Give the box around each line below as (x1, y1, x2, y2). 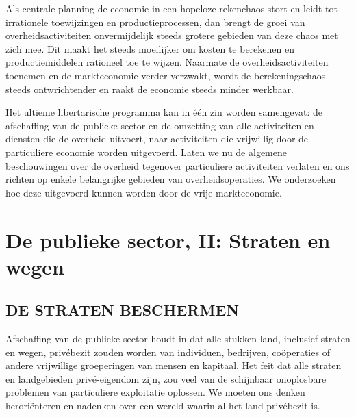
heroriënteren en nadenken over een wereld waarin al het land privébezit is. (5, 399, 320, 413)
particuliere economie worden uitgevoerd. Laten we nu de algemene (5, 144, 287, 159)
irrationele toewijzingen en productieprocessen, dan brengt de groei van (5, 14, 305, 29)
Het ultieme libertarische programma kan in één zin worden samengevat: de (5, 105, 323, 119)
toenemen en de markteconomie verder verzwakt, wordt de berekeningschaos (5, 68, 326, 82)
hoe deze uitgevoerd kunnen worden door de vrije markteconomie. (5, 185, 282, 199)
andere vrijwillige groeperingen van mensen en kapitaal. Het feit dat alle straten (5, 358, 342, 372)
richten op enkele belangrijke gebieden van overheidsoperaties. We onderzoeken (5, 172, 336, 186)
